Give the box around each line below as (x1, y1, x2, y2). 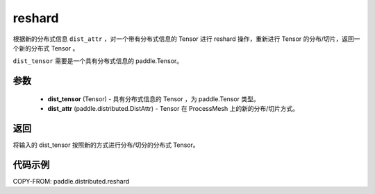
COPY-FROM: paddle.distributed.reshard (12, 177, 130, 185)
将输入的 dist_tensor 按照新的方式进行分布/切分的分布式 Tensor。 (12, 141, 199, 149)
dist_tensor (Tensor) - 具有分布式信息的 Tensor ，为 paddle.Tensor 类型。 (47, 94, 260, 103)
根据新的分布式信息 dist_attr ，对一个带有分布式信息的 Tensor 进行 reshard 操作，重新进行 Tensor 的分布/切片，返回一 (12, 35, 360, 43)
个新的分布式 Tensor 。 (12, 44, 79, 52)
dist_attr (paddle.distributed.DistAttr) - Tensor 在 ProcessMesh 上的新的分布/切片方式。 (47, 105, 299, 113)
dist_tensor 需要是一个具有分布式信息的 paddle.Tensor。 (12, 57, 183, 65)
